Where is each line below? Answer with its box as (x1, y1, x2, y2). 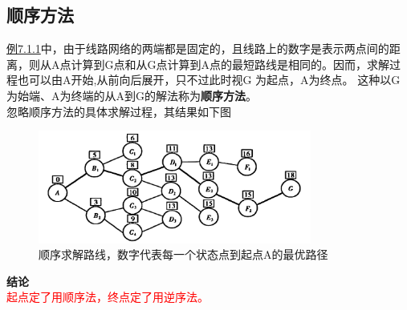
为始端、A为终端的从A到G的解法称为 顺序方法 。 (6, 87, 257, 103)
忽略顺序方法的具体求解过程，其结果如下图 (6, 103, 231, 119)
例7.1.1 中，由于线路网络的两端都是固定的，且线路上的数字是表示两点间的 (6, 40, 389, 57)
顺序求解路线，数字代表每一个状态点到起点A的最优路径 (39, 246, 328, 263)
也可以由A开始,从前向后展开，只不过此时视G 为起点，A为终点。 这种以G (17, 71, 401, 88)
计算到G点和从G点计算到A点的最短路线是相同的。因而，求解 (71, 55, 389, 72)
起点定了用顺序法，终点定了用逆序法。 (6, 288, 209, 305)
